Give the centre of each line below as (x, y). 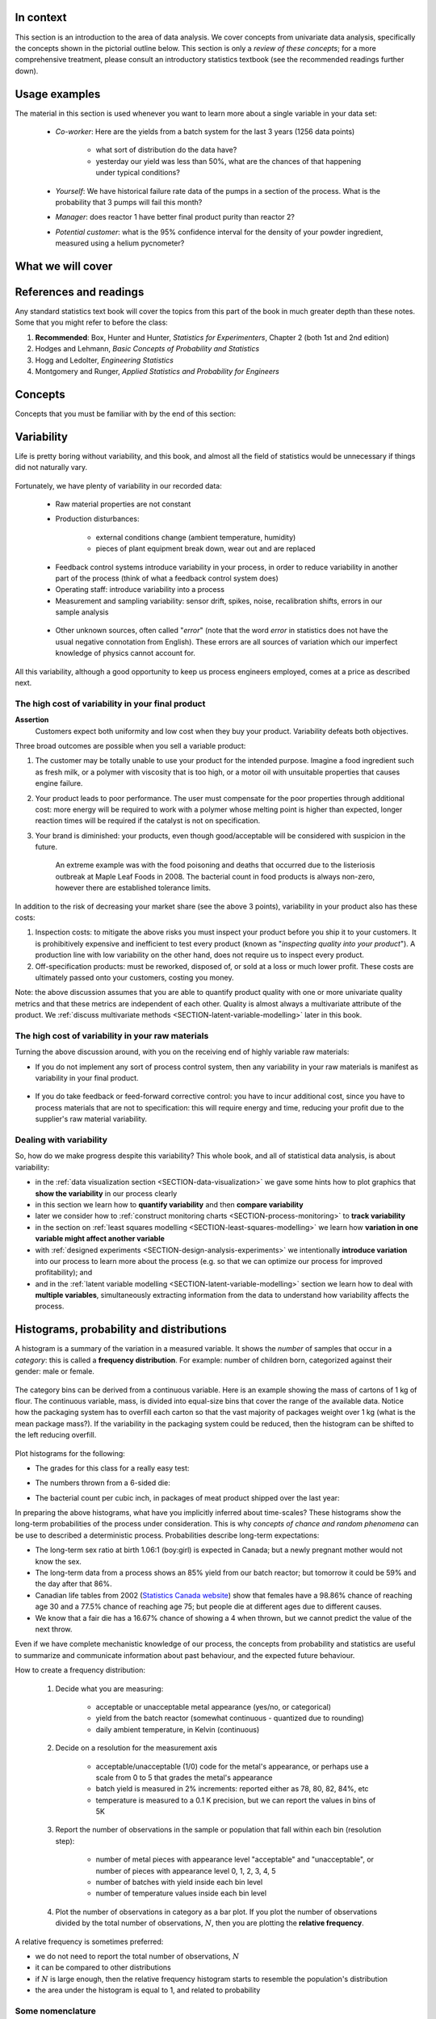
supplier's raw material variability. (91, 1119)
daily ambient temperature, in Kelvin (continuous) (178, 1729)
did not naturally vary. (51, 468)
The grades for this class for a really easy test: (112, 1468)
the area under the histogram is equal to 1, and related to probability (148, 1990)
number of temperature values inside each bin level (181, 1893)
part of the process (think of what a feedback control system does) (167, 578)
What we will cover (64, 266)
